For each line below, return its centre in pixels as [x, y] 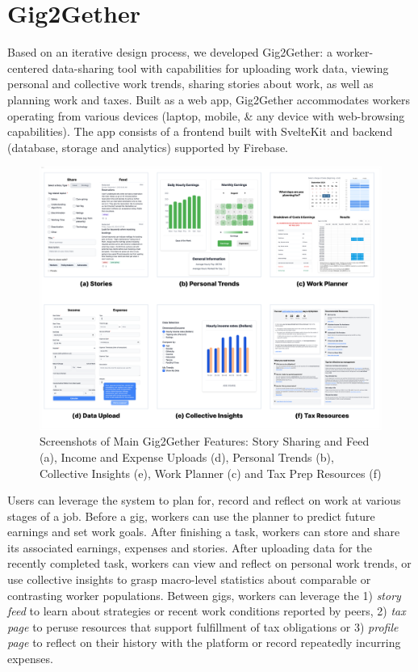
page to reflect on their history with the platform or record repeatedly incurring [204, 642]
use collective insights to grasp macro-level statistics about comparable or [189, 579]
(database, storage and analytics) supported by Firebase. [148, 147]
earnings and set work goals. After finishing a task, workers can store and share [204, 532]
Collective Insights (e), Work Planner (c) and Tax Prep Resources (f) [211, 473]
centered [28, 68]
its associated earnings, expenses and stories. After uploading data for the [190, 547]
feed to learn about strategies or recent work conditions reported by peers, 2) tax [207, 611]
